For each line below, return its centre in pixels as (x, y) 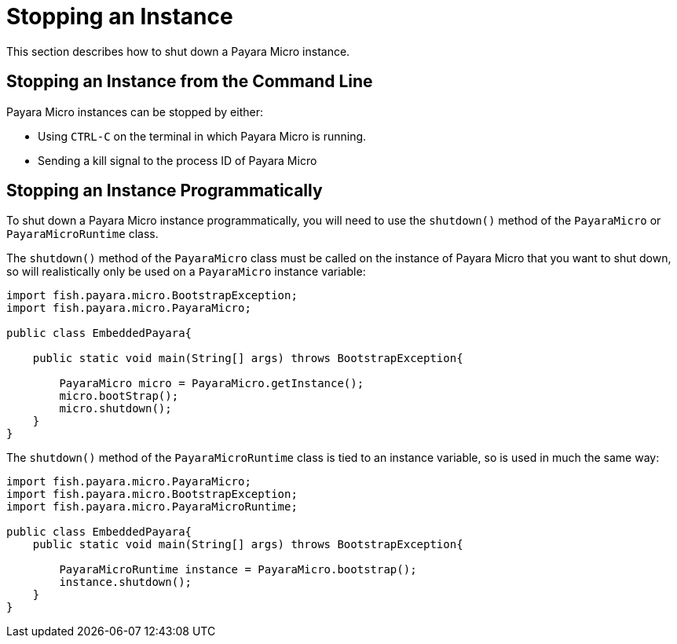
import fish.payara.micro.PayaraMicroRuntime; (152, 507)
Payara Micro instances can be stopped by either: (135, 112)
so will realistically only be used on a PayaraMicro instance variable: (186, 272)
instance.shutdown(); (126, 582)
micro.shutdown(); (115, 409)
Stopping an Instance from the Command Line (190, 82)
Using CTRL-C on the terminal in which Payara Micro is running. (202, 136)
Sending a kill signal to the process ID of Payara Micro (177, 160)
